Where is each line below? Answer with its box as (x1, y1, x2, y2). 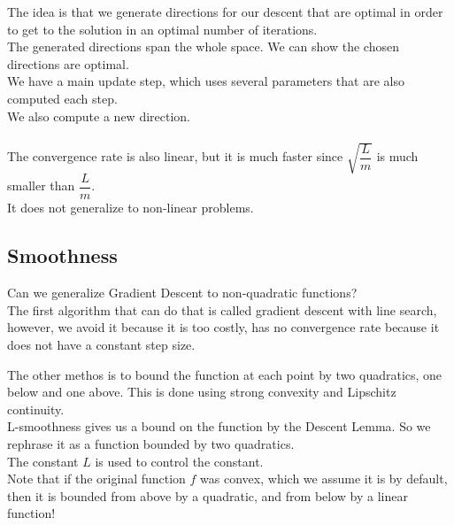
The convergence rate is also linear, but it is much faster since (7, 147, 343, 165)
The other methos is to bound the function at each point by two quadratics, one (7, 365, 442, 383)
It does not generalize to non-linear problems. (7, 198, 254, 217)
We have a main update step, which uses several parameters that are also (7, 72, 404, 90)
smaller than (7, 176, 75, 195)
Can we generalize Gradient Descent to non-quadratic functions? (7, 283, 358, 302)
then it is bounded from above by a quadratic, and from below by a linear (7, 486, 408, 505)
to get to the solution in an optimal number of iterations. (7, 19, 318, 38)
